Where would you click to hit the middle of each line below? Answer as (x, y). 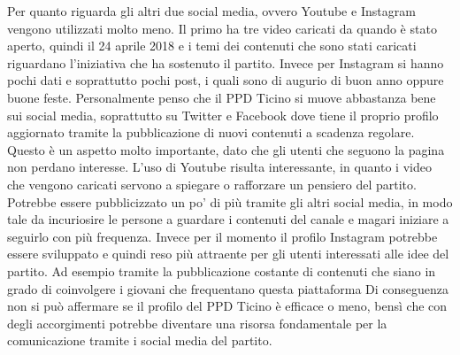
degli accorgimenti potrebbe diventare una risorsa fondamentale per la (197, 323)
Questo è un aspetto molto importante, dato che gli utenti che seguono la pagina (226, 149)
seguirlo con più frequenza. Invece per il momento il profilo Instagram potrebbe (222, 236)
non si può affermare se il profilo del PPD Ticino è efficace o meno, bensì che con (227, 306)
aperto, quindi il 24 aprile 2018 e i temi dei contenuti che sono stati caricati (212, 46)
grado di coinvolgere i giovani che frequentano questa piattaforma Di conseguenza (228, 288)
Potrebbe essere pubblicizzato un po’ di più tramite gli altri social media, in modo (230, 201)
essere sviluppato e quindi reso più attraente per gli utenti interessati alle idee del (228, 254)
